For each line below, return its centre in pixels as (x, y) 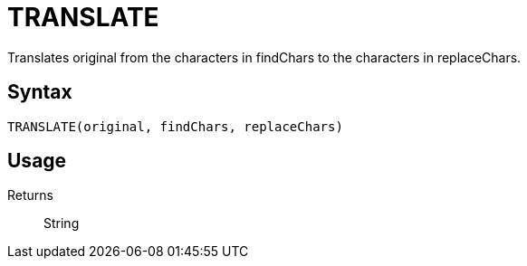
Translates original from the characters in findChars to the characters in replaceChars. (264, 57)
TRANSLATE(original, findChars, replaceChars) (175, 126)
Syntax (40, 92)
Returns (30, 195)
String (62, 223)
